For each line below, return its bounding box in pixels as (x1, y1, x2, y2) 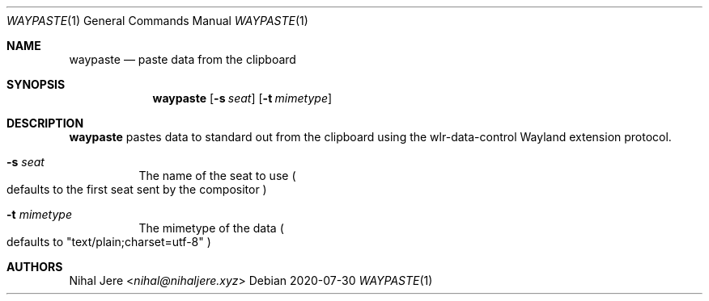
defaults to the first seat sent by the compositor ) (6, 182, 267, 196)
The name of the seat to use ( (138, 169, 296, 182)
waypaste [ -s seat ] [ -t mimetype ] (152, 91, 333, 105)
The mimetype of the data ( (138, 221, 284, 235)
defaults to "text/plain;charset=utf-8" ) (6, 235, 211, 249)
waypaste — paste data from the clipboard (69, 52, 296, 66)
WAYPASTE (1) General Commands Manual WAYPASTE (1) (6, 14, 308, 27)
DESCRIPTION (6, 116, 84, 130)
